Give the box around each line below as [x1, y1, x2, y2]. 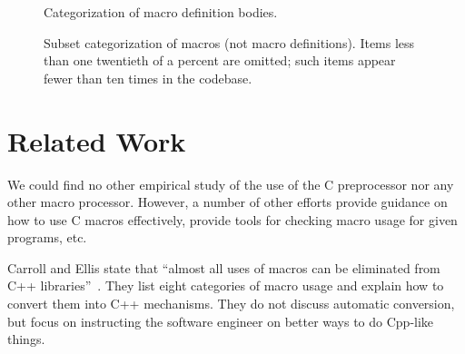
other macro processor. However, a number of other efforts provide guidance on [7, 192, 448, 211]
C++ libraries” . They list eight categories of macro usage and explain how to [7, 276, 444, 295]
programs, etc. [7, 228, 87, 247]
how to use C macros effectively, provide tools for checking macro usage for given [7, 210, 458, 229]
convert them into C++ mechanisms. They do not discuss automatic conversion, [7, 294, 455, 313]
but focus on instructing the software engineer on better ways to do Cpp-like [7, 311, 434, 330]
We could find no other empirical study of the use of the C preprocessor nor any [7, 174, 454, 193]
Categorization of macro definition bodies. [44, 3, 278, 21]
